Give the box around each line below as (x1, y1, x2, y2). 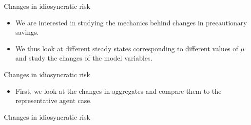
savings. (15, 27, 39, 37)
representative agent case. (15, 95, 92, 105)
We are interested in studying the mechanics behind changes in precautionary (15, 17, 247, 27)
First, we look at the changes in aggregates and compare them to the (15, 85, 222, 96)
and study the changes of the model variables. (15, 53, 153, 63)
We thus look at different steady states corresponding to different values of (15, 43, 238, 53)
